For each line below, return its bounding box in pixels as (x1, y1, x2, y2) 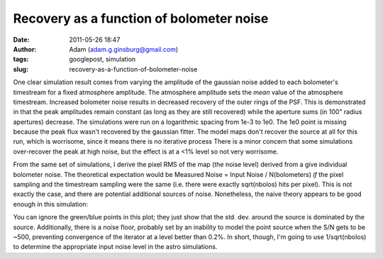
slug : (13, 64, 28, 74)
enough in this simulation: (13, 200, 89, 208)
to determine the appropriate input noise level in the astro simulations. (13, 243, 218, 251)
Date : (13, 35, 30, 44)
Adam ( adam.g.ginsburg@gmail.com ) (69, 45, 179, 53)
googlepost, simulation (69, 55, 136, 64)
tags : (13, 55, 29, 64)
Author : (13, 45, 37, 53)
